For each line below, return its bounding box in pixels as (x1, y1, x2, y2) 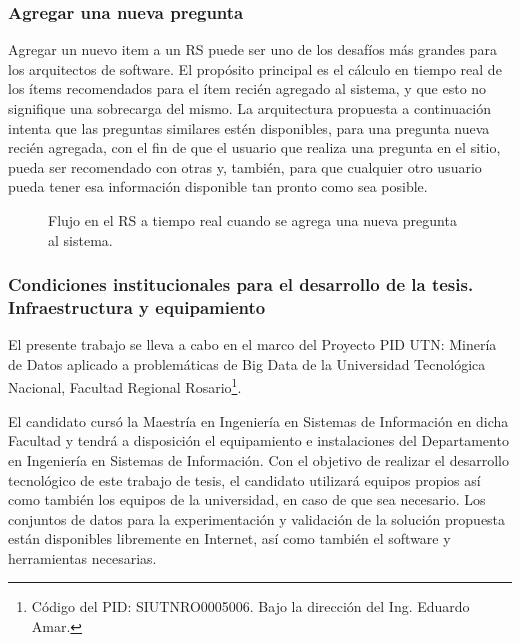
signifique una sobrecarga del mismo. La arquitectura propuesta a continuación (8, 98, 491, 118)
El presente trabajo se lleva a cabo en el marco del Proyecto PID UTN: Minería (8, 334, 497, 355)
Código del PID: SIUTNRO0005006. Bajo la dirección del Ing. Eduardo (31, 596, 470, 617)
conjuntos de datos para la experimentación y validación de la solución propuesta (8, 508, 506, 529)
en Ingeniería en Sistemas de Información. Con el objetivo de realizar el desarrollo (8, 449, 509, 470)
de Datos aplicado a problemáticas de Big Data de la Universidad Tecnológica (8, 353, 486, 374)
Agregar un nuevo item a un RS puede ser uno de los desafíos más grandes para (8, 39, 497, 60)
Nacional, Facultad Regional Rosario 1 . (8, 374, 242, 398)
